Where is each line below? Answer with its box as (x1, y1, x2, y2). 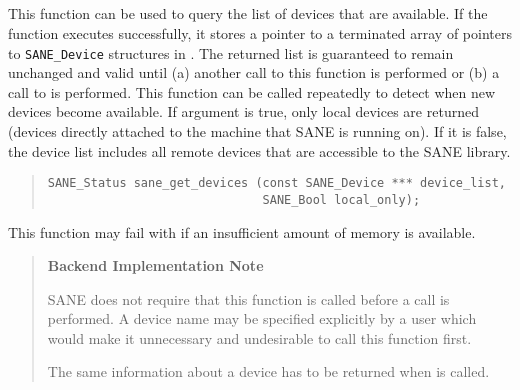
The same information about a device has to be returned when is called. (47, 361, 490, 382)
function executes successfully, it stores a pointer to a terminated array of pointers (8, 22, 512, 43)
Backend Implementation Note (47, 255, 264, 276)
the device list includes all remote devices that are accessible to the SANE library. (8, 140, 511, 161)
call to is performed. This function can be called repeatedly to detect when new (8, 81, 496, 102)
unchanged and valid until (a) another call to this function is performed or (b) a (8, 62, 500, 83)
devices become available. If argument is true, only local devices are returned (8, 101, 479, 122)
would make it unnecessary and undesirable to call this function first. (47, 327, 472, 348)
